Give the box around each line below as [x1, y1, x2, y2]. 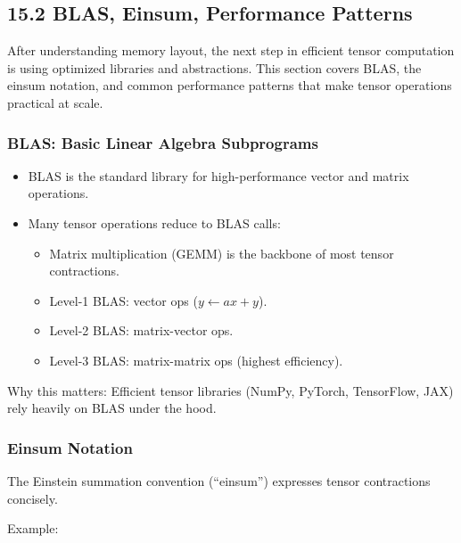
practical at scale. [7, 93, 103, 111]
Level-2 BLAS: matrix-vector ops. [49, 321, 234, 340]
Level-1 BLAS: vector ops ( [49, 291, 198, 309]
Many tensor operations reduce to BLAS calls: [28, 213, 281, 232]
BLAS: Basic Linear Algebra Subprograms [7, 131, 318, 153]
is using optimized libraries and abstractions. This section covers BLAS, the [7, 58, 422, 77]
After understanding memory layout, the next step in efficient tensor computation [7, 41, 455, 60]
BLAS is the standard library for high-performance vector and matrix [28, 166, 409, 185]
